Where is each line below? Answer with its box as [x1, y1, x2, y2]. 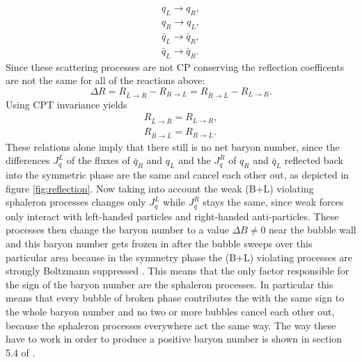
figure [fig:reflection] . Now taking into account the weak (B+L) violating [6, 181, 314, 195]
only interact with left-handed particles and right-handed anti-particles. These [6, 208, 339, 223]
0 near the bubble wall [260, 222, 356, 237]
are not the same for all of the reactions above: [6, 73, 205, 88]
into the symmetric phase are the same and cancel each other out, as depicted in [6, 167, 349, 182]
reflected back [284, 153, 343, 167]
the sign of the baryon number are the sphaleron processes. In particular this [6, 277, 333, 291]
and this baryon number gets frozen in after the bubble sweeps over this [6, 236, 313, 251]
